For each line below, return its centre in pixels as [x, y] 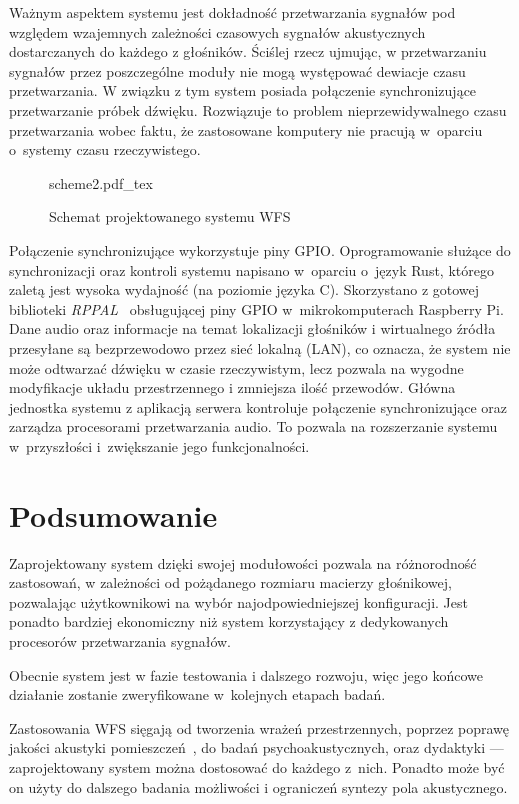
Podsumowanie [113, 514]
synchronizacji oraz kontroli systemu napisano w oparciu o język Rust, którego [251, 269]
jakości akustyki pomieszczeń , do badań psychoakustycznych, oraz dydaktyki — [256, 747]
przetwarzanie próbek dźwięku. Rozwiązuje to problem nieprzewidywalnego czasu [258, 109]
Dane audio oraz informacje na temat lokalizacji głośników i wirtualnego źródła [252, 328]
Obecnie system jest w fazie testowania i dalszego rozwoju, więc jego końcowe [246, 674]
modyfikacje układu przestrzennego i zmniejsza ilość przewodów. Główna [232, 387]
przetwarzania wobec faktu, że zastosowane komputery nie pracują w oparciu [246, 129]
